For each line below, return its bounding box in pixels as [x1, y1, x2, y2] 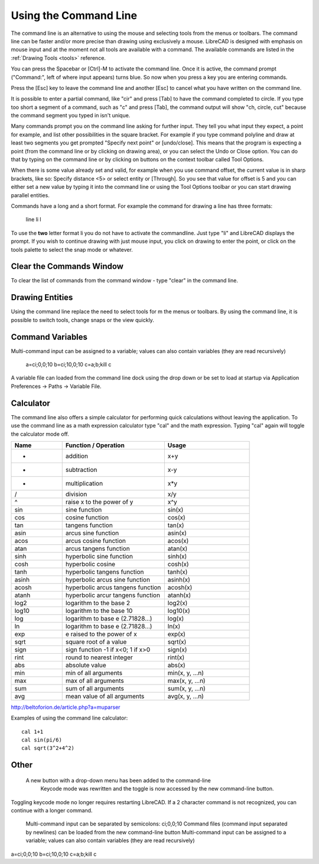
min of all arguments [65, 669, 123, 677]
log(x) [167, 614, 184, 622]
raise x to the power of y [65, 497, 134, 506]
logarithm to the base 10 [65, 606, 133, 615]
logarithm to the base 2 [65, 599, 130, 607]
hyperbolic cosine [65, 560, 115, 568]
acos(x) [167, 537, 189, 545]
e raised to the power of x [65, 629, 137, 638]
